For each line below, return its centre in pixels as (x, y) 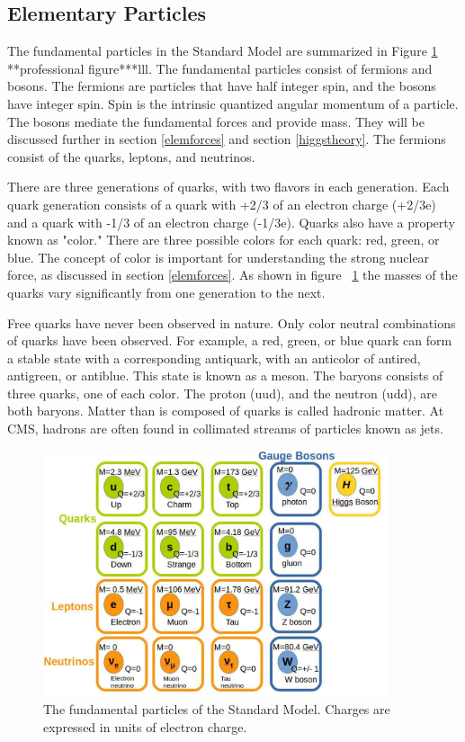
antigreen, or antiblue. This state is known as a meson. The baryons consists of (225, 375)
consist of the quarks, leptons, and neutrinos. (131, 156)
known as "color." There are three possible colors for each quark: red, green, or (224, 240)
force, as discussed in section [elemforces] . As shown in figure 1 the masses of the (232, 275)
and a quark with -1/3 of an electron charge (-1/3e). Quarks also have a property (231, 222)
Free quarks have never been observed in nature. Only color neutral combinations (232, 322)
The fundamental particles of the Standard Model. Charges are (217, 709)
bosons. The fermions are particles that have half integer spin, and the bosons (222, 86)
